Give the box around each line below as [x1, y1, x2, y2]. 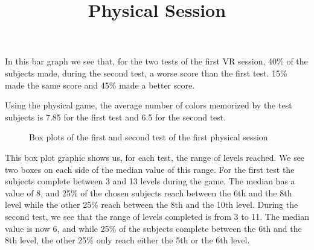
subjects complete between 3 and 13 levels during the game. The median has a [5, 175, 295, 187]
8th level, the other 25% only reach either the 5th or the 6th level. [5, 234, 250, 246]
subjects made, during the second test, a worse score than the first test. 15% [5, 66, 287, 79]
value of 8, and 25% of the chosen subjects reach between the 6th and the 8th [5, 186, 292, 199]
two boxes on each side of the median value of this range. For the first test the [5, 163, 295, 175]
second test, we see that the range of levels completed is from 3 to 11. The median [5, 210, 309, 222]
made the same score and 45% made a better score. [5, 78, 195, 91]
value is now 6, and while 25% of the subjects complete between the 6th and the [5, 222, 302, 234]
